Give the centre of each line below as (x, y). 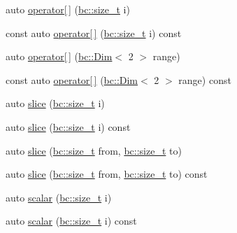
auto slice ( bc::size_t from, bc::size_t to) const (107, 174)
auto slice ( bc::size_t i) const (68, 126)
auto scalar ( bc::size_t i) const (71, 221)
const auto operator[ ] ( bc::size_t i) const (94, 33)
